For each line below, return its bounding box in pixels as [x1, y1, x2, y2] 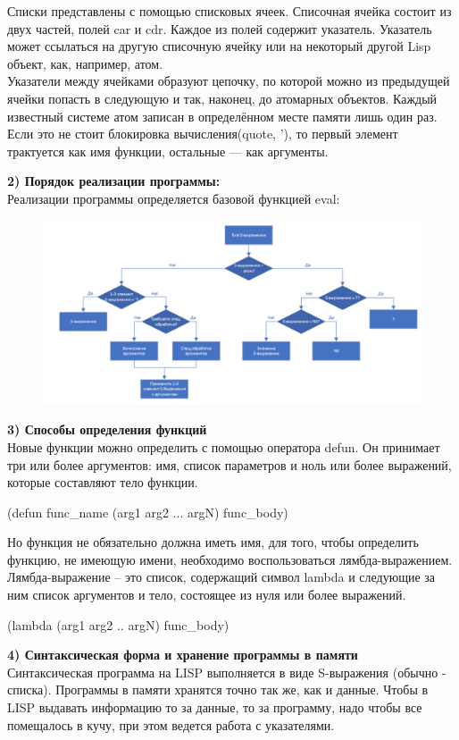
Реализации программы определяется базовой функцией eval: [7, 189, 340, 207]
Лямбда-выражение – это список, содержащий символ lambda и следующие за [7, 568, 436, 586]
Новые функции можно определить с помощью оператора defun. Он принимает [7, 437, 440, 456]
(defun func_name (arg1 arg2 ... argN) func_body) [7, 502, 288, 521]
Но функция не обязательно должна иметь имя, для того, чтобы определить [7, 533, 419, 551]
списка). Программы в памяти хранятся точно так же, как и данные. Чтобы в [7, 680, 429, 699]
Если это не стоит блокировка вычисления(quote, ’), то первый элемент [7, 124, 398, 143]
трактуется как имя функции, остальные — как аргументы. [7, 141, 329, 160]
